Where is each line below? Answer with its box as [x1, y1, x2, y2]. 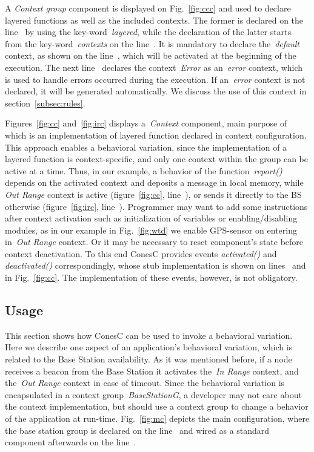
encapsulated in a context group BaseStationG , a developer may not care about [5, 388, 302, 401]
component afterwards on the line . [5, 436, 136, 448]
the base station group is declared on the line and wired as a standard [5, 424, 270, 436]
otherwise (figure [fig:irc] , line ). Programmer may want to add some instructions [5, 200, 308, 212]
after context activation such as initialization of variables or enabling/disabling [5, 212, 298, 224]
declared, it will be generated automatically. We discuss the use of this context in [5, 85, 307, 97]
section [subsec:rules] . [5, 96, 85, 109]
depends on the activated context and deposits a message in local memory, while [5, 176, 304, 189]
